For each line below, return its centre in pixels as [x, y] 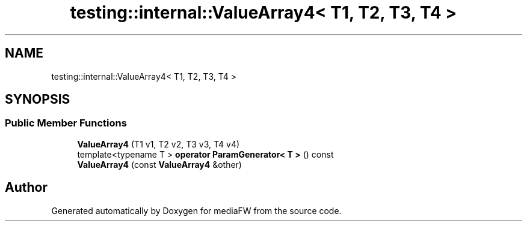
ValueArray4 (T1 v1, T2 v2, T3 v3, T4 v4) [159, 144]
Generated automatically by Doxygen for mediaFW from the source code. [196, 210]
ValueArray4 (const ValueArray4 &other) [159, 164]
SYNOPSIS [38, 100]
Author [26, 188]
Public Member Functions [66, 123]
